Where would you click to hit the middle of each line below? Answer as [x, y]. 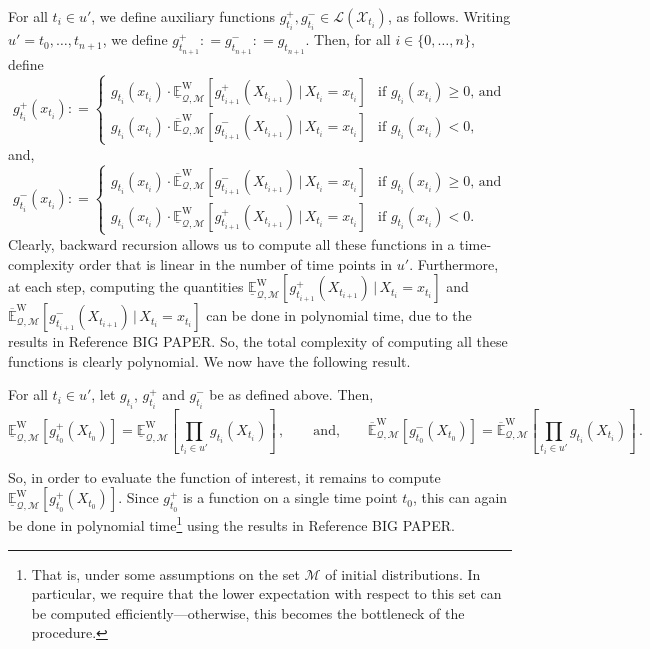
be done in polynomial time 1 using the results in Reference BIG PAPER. [231, 523]
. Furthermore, [454, 263]
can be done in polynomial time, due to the [339, 315]
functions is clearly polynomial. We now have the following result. [209, 360]
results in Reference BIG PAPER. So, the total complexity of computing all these [258, 341]
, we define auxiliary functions [183, 16]
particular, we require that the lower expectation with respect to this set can [266, 593]
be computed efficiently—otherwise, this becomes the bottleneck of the [248, 612]
